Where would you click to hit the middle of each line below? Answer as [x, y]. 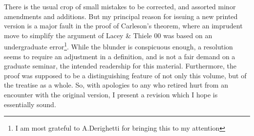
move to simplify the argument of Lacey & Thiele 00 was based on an [108, 35]
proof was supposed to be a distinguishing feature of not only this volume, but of [125, 75]
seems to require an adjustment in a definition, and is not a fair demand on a [120, 56]
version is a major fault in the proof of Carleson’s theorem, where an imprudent [123, 26]
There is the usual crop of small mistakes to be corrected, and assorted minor [120, 6]
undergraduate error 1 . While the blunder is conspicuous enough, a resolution [118, 46]
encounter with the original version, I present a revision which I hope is [111, 94]
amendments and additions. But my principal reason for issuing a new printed [121, 16]
